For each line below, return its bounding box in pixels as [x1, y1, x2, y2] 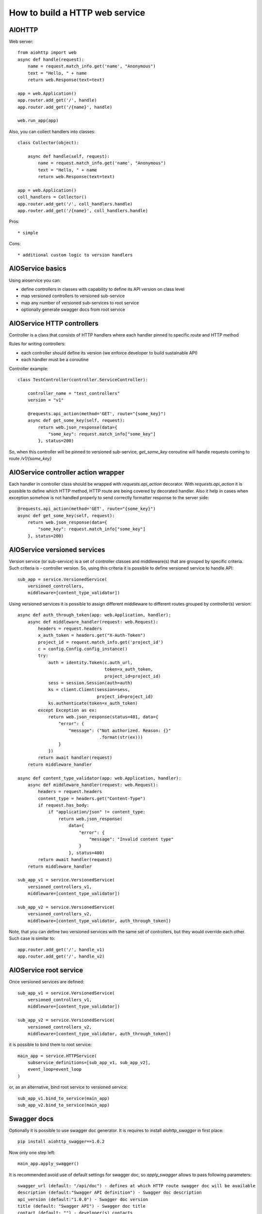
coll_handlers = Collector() [17, 194, 87, 200]
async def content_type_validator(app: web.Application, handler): [17, 775, 181, 781]
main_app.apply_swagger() [17, 1161, 80, 1166]
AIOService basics [9, 265, 66, 273]
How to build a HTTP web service [9, 7, 146, 18]
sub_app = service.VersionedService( [17, 576, 108, 582]
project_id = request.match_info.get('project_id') [38, 639, 164, 645]
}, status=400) [68, 850, 105, 856]
